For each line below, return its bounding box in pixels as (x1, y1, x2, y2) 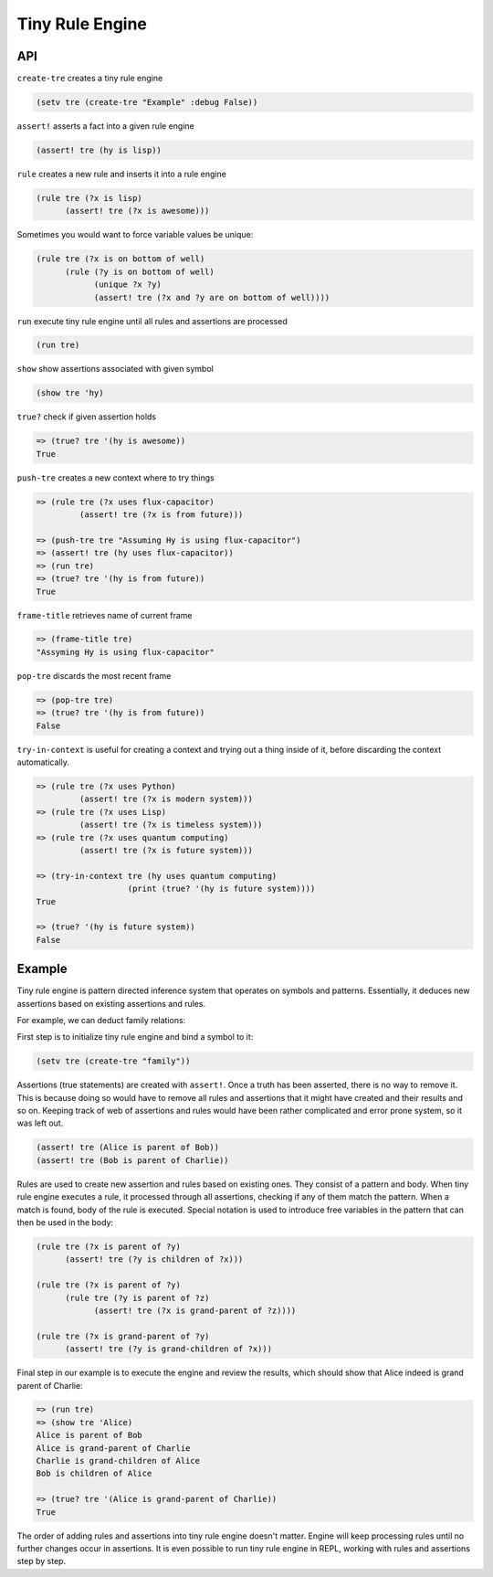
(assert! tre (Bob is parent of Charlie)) (36, 1155, 229, 1165)
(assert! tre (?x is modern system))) (79, 794, 253, 804)
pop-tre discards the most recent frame (16, 670, 172, 681)
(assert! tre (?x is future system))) (79, 845, 253, 855)
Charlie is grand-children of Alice (36, 1455, 201, 1466)
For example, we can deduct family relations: (16, 1014, 186, 1025)
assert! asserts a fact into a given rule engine (16, 121, 195, 132)
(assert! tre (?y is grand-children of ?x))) (65, 1344, 273, 1354)
